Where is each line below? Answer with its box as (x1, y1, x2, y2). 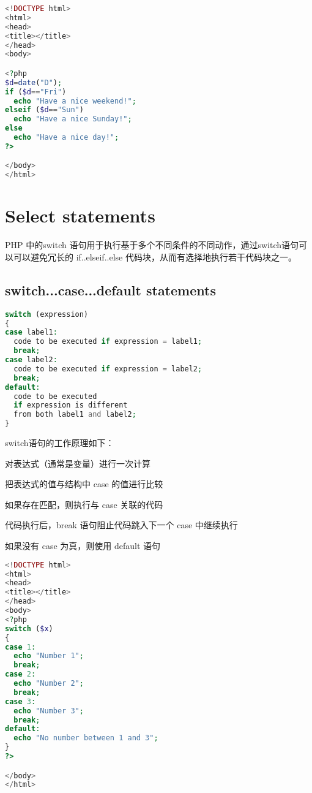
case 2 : (5, 670, 36, 679)
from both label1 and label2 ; (13, 410, 136, 419)
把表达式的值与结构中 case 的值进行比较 (5, 477, 163, 490)
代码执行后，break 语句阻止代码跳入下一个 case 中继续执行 (5, 518, 238, 531)
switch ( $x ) (5, 624, 53, 633)
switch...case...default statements (5, 280, 216, 299)
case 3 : (5, 697, 36, 706)
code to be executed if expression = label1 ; (13, 337, 202, 346)
